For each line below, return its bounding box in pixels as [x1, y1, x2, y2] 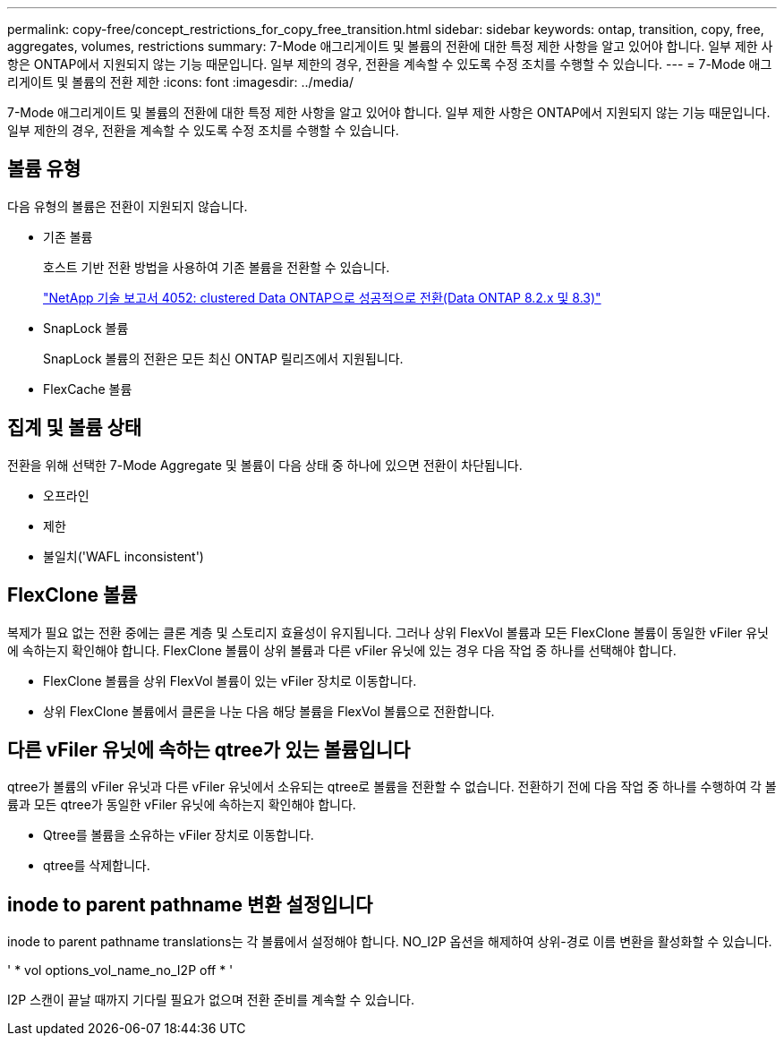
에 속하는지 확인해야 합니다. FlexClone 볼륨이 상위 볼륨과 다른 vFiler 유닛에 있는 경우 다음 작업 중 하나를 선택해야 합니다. [7, 642, 677, 658]
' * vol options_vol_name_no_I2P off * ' [7, 962, 234, 979]
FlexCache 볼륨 [43, 380, 132, 397]
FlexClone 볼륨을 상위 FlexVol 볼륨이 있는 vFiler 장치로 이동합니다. [43, 672, 417, 688]
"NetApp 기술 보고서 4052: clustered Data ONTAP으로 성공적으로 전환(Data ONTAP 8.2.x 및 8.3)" [43, 289, 601, 305]
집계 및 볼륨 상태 [7, 416, 142, 440]
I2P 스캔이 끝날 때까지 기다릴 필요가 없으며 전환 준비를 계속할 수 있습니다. [7, 992, 414, 1008]
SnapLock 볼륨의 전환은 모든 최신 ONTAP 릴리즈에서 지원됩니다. [43, 350, 404, 366]
